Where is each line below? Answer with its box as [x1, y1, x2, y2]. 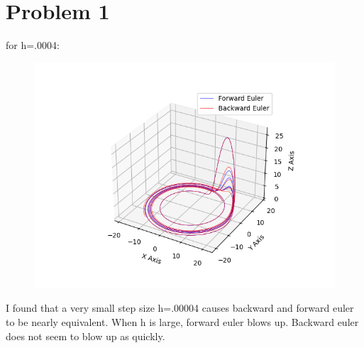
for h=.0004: [6, 38, 60, 53]
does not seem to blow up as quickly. [6, 328, 165, 343]
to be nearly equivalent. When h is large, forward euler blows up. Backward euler [6, 314, 359, 329]
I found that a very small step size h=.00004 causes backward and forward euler [6, 300, 354, 315]
